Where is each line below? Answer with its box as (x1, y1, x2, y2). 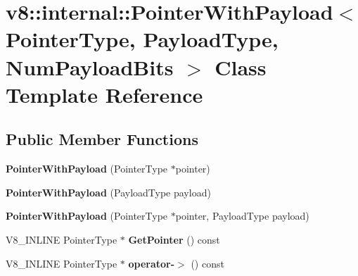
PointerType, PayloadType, (6, 25, 279, 54)
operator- (128, 256, 175, 270)
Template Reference (6, 80, 203, 108)
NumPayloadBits (6, 52, 174, 81)
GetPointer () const (128, 232, 220, 246)
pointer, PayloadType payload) (175, 208, 309, 223)
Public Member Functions (6, 128, 198, 150)
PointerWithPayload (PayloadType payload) (6, 184, 211, 199)
